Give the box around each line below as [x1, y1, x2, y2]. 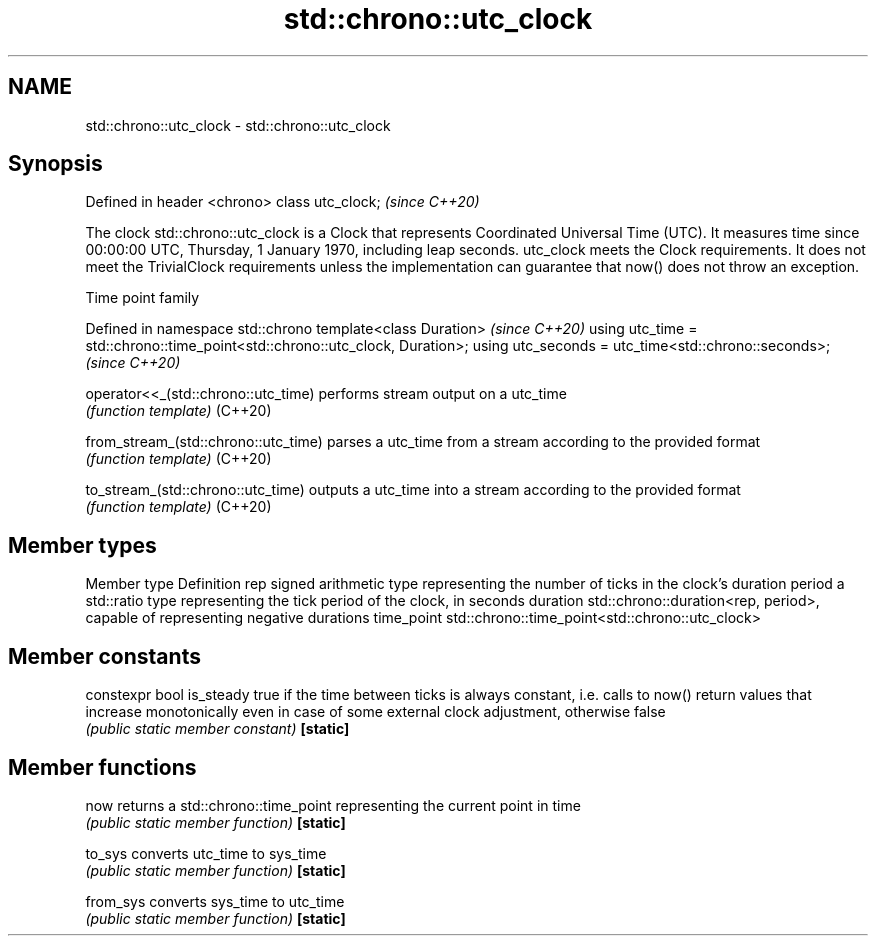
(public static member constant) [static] [85, 720, 350, 738]
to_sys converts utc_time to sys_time [85, 844, 327, 862]
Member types [8, 532, 157, 558]
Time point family [85, 289, 200, 307]
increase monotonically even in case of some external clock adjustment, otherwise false [85, 703, 666, 721]
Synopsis [8, 151, 103, 177]
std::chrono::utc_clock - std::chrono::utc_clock [85, 116, 391, 134]
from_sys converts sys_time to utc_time [85, 892, 345, 910]
